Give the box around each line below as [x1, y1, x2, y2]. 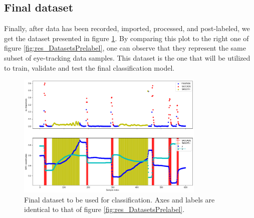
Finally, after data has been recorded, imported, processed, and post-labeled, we [4, 23, 250, 34]
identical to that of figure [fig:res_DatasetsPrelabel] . [24, 204, 185, 214]
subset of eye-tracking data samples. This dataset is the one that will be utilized [4, 52, 250, 63]
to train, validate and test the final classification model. [4, 62, 175, 73]
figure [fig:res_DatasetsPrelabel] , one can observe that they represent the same [4, 43, 246, 53]
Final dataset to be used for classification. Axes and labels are [24, 194, 215, 204]
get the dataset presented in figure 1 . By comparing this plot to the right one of [4, 33, 249, 43]
